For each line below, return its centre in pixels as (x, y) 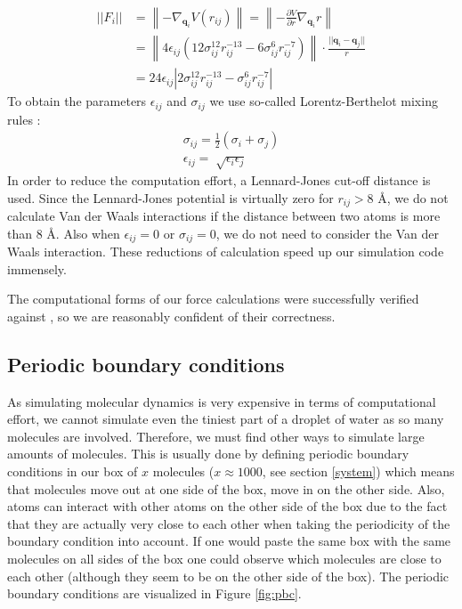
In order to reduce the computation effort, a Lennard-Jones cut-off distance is (219, 179)
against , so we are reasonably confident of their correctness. (171, 316)
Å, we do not (413, 197)
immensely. (37, 268)
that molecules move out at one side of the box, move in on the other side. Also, (226, 488)
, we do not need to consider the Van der (327, 233)
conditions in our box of (73, 471)
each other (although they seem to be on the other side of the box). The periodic (228, 576)
